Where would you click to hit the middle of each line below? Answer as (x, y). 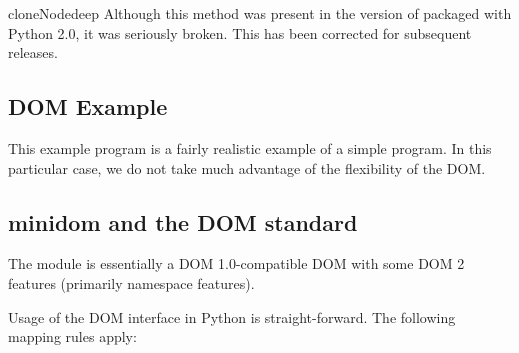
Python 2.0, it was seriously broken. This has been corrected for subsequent (240, 32)
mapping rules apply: (72, 336)
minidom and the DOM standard (183, 221)
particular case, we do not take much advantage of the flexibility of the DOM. (247, 167)
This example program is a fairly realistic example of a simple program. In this (250, 147)
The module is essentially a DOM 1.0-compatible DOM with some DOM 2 (236, 263)
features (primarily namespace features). (131, 282)
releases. (33, 52)
